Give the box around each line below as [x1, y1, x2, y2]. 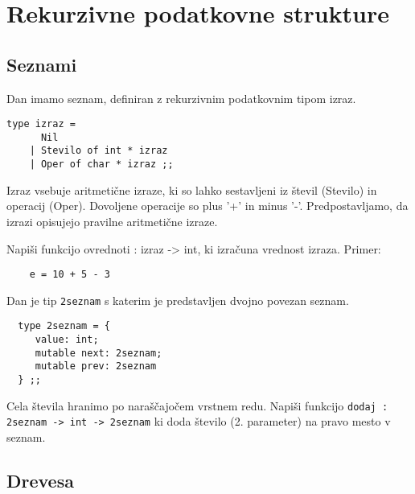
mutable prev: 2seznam [35, 360, 157, 373]
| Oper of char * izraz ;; [29, 158, 174, 171]
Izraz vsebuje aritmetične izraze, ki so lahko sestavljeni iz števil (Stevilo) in [6, 181, 377, 198]
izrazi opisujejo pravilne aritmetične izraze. [6, 212, 218, 229]
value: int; [35, 334, 99, 346]
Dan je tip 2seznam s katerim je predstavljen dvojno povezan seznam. [6, 291, 349, 308]
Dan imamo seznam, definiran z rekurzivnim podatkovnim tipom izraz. [6, 89, 356, 106]
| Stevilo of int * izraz [29, 145, 168, 157]
